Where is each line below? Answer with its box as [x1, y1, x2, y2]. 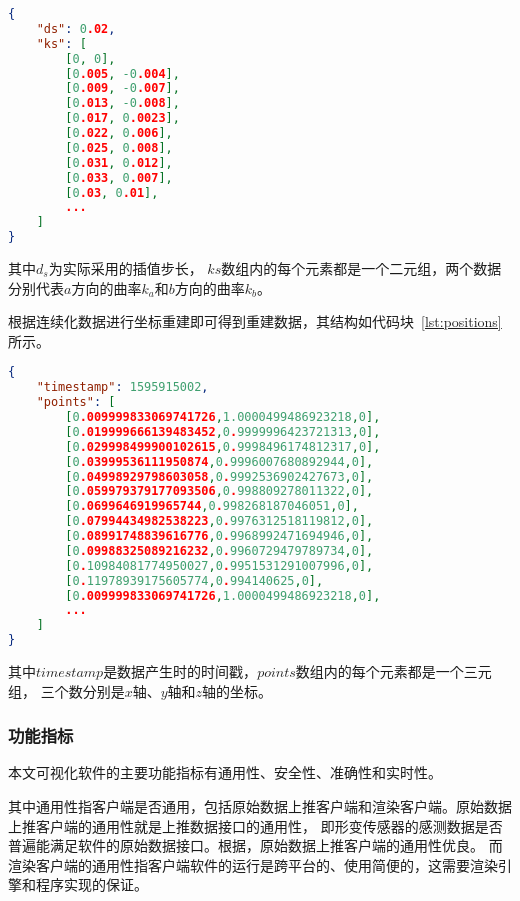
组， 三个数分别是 [8, 680, 125, 701]
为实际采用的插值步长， [48, 258, 203, 278]
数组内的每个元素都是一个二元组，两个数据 [221, 258, 502, 278]
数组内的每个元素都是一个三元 [295, 661, 492, 681]
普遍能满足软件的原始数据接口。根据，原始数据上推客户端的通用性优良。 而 [8, 835, 503, 856]
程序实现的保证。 [35, 874, 148, 895]
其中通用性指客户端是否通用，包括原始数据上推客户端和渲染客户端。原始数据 [8, 796, 512, 816]
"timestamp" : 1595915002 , [36, 380, 209, 395]
